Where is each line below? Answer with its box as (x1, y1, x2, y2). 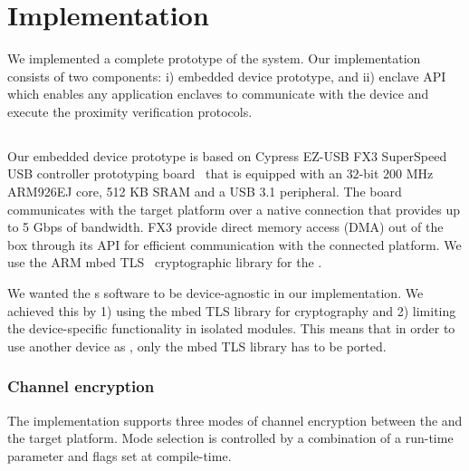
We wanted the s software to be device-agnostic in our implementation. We (7, 284, 424, 303)
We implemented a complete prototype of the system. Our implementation (7, 49, 421, 68)
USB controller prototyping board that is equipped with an (7, 164, 342, 183)
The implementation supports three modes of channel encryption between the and (7, 410, 463, 429)
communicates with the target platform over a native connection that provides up (7, 199, 461, 218)
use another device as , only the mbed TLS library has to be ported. (7, 336, 387, 355)
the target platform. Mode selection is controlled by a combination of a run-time (7, 428, 454, 447)
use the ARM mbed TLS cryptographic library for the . (7, 253, 322, 272)
